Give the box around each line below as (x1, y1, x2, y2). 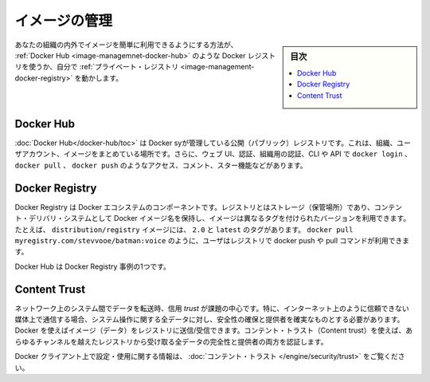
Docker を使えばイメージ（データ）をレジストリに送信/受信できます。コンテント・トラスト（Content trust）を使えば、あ (14, 325, 413, 335)
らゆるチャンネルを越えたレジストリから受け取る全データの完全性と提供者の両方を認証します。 (14, 337, 328, 346)
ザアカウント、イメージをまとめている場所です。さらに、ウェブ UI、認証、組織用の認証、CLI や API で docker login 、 (14, 149, 412, 159)
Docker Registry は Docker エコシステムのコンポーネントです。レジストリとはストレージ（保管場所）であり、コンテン (14, 202, 402, 211)
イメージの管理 (14, 12, 113, 30)
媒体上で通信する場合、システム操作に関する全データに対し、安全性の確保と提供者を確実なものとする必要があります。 (14, 315, 405, 325)
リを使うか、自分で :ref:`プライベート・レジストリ (14, 62, 179, 72)
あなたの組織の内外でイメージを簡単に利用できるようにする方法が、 (14, 40, 238, 49)
